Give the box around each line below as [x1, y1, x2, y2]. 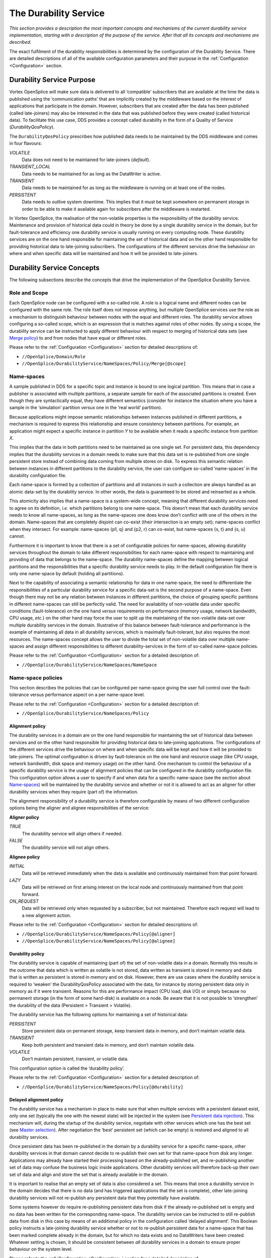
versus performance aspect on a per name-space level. [30, 692, 145, 698]
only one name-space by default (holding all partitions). [9, 571, 124, 577]
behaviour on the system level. [9, 1246, 73, 1252]
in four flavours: [9, 140, 42, 146]
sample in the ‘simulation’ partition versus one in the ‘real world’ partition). [9, 405, 163, 411]
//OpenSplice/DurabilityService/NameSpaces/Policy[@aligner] [22, 931, 176, 937]
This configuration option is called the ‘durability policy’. [9, 1065, 125, 1071]
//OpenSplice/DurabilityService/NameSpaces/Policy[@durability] [22, 1084, 184, 1089]
